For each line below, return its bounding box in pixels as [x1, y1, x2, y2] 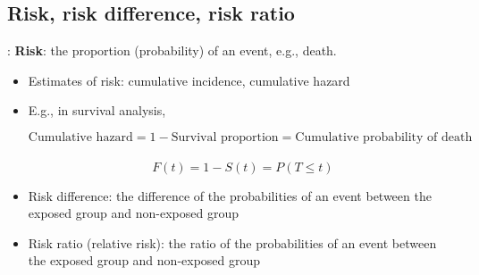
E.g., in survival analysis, [28, 101, 166, 120]
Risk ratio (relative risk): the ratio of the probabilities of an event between [28, 233, 437, 252]
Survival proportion [171, 130, 279, 144]
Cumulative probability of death [295, 130, 473, 144]
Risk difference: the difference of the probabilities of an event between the [28, 186, 432, 204]
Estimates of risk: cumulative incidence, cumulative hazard [28, 71, 350, 89]
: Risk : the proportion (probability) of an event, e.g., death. [7, 41, 337, 60]
